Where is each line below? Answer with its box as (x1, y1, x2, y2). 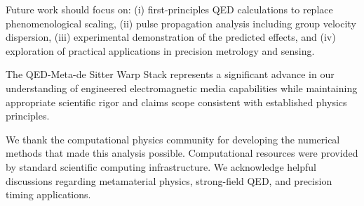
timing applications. (6, 187, 91, 202)
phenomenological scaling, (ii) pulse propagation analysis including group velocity (6, 15, 356, 30)
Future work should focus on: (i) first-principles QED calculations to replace (6, 2, 333, 16)
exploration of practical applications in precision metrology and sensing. (6, 43, 315, 58)
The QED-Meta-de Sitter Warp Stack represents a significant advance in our (6, 67, 335, 82)
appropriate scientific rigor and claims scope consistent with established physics (6, 94, 347, 109)
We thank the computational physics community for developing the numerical (6, 131, 340, 146)
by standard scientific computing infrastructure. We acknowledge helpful (6, 159, 316, 174)
